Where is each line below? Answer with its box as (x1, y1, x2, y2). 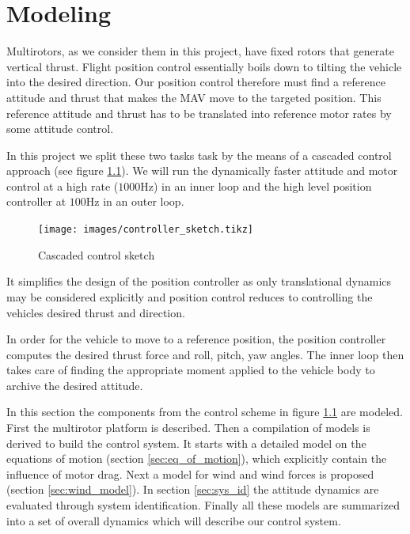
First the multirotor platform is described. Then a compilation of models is (6, 419, 370, 436)
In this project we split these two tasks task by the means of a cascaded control (6, 146, 392, 163)
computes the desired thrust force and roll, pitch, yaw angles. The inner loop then (6, 346, 404, 362)
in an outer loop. (103, 193, 184, 210)
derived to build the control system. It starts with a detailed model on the (6, 434, 366, 451)
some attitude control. (6, 120, 114, 137)
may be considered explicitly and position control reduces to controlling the (6, 288, 373, 305)
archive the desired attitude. (6, 377, 143, 393)
